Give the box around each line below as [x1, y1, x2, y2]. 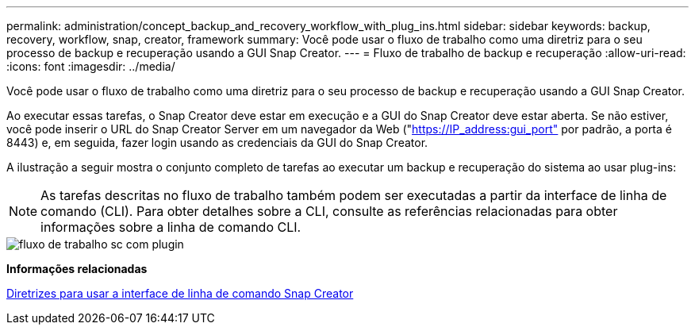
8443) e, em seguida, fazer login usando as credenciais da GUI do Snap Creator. [6, 136, 428, 149]
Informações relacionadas [6, 262, 148, 275]
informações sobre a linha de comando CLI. [40, 219, 301, 235]
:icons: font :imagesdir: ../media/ [6, 60, 175, 73]
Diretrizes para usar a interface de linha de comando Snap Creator [6, 287, 354, 300]
